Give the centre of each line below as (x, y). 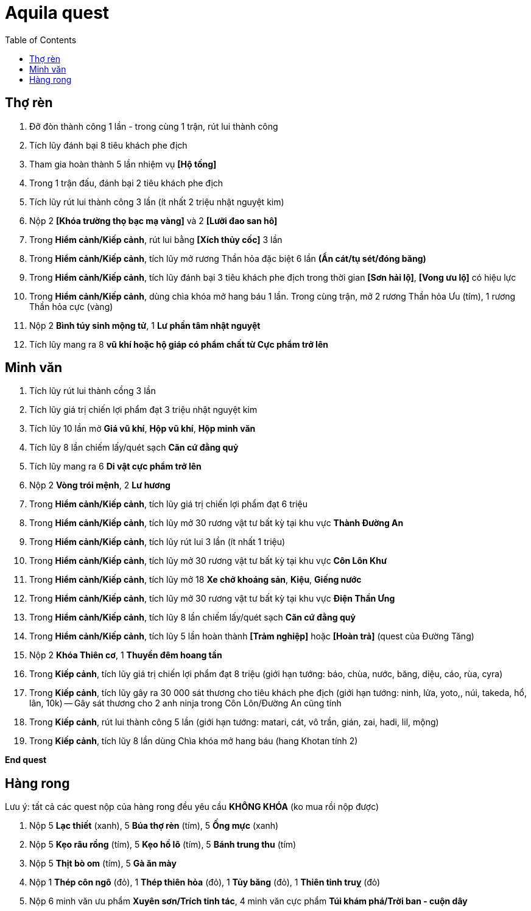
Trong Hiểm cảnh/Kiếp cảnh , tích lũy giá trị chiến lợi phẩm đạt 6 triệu (169, 504)
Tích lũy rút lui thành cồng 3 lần (93, 391)
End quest (26, 760)
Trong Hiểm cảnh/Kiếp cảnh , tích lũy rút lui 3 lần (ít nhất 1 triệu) (157, 542)
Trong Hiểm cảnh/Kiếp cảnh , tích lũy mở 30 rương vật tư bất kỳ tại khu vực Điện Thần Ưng (212, 599)
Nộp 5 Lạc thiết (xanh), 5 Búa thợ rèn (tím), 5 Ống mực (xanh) (154, 826)
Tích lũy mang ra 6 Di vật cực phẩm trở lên (115, 466)
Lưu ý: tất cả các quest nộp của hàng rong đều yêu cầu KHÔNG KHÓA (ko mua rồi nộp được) (192, 807)
